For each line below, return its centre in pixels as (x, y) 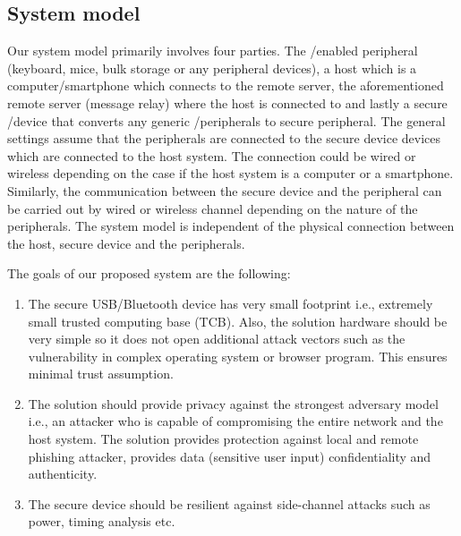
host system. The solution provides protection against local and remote (223, 439)
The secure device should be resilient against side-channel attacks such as (229, 503)
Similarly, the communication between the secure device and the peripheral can (225, 190)
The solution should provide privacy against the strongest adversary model (233, 403)
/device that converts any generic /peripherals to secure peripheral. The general (226, 120)
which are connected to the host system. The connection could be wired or (212, 155)
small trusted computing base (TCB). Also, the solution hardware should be (238, 321)
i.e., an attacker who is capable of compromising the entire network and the (235, 421)
